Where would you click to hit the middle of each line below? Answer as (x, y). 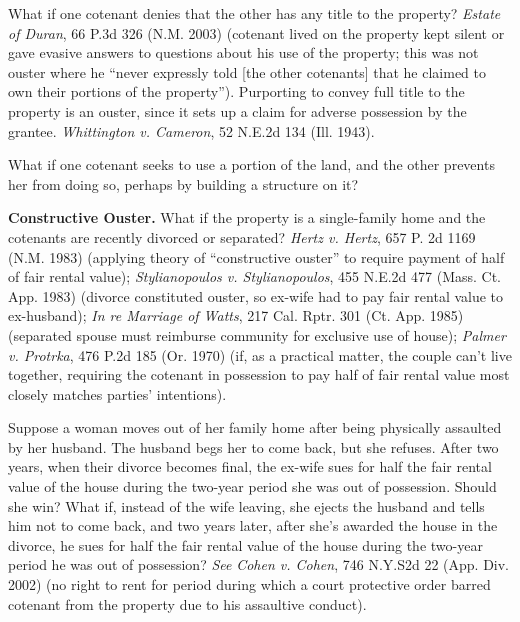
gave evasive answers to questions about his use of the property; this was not (243, 52)
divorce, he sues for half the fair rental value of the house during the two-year (245, 544)
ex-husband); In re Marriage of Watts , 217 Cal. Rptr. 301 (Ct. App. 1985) (236, 315)
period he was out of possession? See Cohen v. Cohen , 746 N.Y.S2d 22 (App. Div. (259, 564)
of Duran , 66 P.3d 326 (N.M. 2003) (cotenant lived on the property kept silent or (256, 32)
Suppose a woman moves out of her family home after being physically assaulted (255, 427)
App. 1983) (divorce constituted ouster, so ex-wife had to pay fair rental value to (256, 295)
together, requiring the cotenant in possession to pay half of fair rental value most (259, 374)
